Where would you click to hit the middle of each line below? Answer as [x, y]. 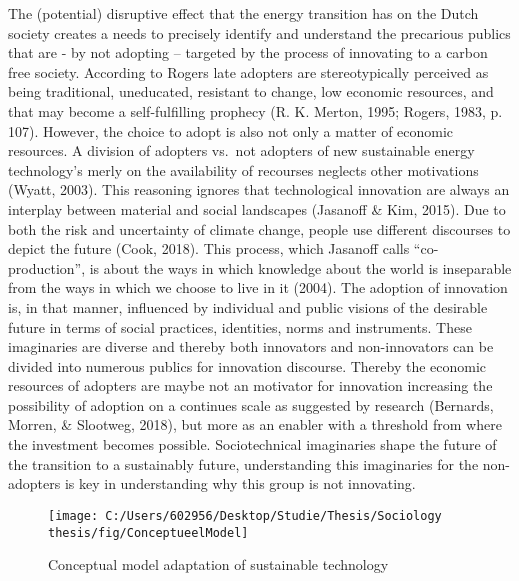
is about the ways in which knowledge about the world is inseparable [300, 267]
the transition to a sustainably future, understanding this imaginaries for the [243, 463]
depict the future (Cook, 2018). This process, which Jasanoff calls [209, 248]
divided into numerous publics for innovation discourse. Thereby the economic [247, 365]
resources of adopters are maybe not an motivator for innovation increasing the [250, 385]
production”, [47, 267]
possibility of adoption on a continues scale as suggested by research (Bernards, [251, 404]
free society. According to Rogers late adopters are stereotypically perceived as [248, 71]
